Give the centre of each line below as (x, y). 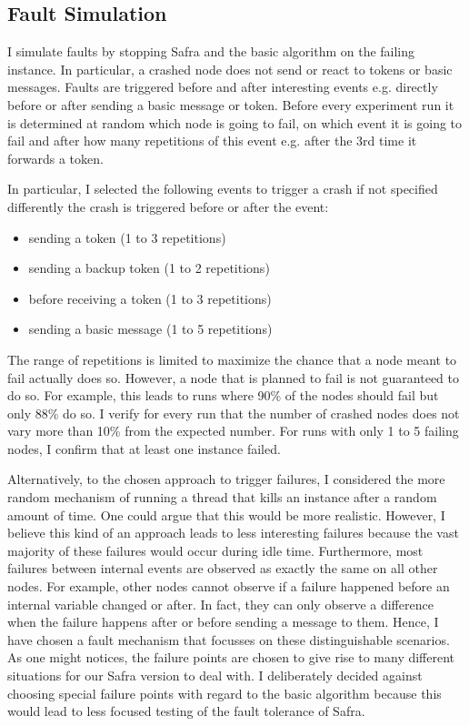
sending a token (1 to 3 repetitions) (127, 237)
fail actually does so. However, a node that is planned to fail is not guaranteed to (233, 377)
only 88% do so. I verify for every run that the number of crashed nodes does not (234, 413)
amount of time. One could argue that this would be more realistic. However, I (226, 514)
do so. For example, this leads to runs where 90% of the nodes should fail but (223, 395)
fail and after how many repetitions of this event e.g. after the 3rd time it (212, 141)
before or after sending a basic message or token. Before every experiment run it (231, 104)
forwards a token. (55, 158)
